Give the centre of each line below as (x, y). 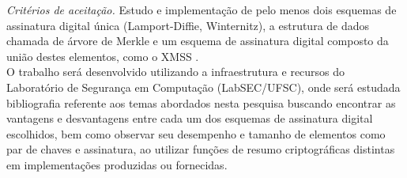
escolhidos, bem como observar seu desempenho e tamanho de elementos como (196, 133)
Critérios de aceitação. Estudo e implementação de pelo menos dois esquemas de (202, 9)
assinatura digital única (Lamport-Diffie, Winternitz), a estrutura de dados (188, 25)
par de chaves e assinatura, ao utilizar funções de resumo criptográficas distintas (201, 149)
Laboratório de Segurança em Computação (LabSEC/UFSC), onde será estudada (203, 87)
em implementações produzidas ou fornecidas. (117, 164)
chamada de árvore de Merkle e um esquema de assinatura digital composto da (198, 41)
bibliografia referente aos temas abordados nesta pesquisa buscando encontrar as (201, 102)
